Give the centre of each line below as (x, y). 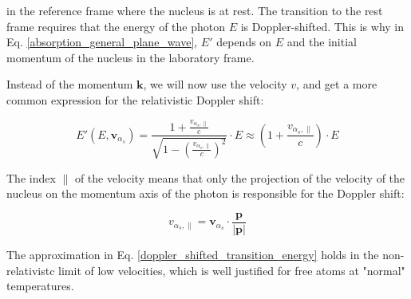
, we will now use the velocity (215, 84)
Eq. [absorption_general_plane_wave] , (102, 42)
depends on (244, 42)
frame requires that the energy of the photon (116, 26)
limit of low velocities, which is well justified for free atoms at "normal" (232, 270)
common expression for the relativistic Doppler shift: (135, 99)
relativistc (31, 270)
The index (31, 177)
